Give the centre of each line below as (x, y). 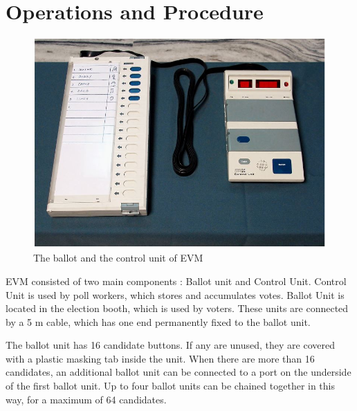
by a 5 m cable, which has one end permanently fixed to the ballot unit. (158, 321)
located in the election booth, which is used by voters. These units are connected (177, 308)
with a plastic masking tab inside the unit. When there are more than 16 (160, 358)
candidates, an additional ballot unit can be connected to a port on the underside (178, 372)
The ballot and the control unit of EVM (118, 258)
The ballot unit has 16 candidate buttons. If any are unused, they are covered (170, 345)
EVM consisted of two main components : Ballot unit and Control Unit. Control (176, 281)
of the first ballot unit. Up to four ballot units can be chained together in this (171, 386)
